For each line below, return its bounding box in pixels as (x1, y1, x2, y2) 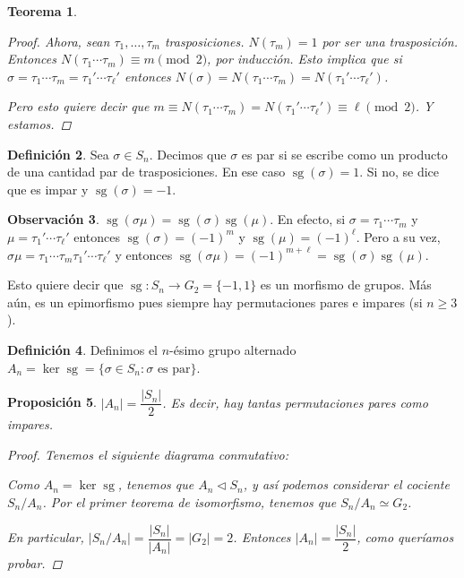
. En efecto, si (270, 210, 346, 229)
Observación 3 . (7, 210, 99, 229)
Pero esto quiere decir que (7, 97, 150, 116)
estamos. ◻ (7, 114, 72, 133)
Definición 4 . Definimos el (7, 340, 158, 358)
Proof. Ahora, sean (7, 31, 110, 50)
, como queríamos (357, 528, 454, 546)
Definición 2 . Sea (7, 144, 109, 163)
